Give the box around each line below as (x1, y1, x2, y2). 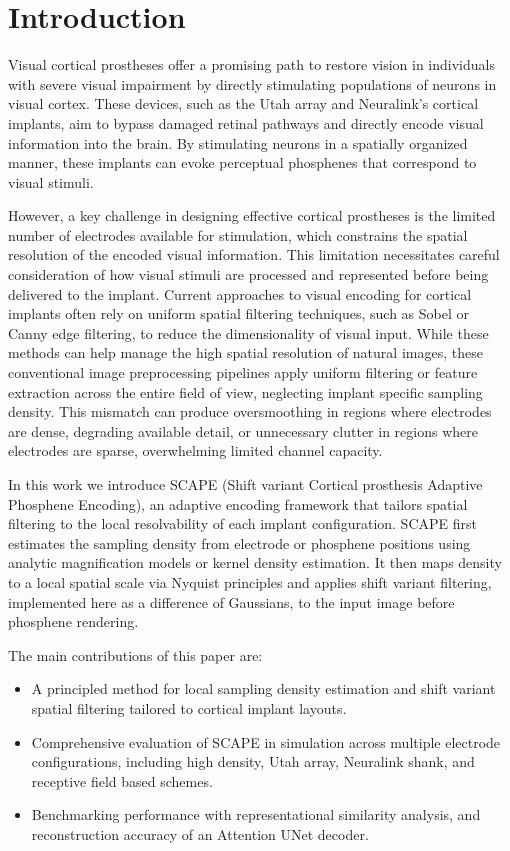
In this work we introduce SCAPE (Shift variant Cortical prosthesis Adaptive (8, 474, 483, 494)
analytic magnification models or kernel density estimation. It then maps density (8, 552, 502, 573)
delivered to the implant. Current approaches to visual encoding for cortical (8, 283, 472, 304)
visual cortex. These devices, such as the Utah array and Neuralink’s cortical (8, 93, 479, 114)
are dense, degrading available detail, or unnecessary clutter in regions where (8, 420, 478, 441)
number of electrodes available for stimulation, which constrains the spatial (8, 224, 468, 245)
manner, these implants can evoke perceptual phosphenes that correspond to (8, 152, 477, 173)
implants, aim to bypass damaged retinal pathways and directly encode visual (8, 112, 484, 133)
